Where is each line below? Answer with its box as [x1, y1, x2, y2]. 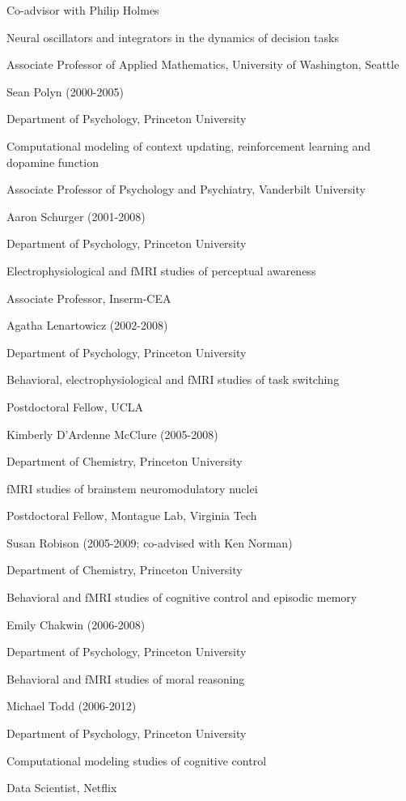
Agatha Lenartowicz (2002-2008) [6, 317, 168, 334]
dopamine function [6, 153, 99, 170]
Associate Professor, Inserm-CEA [6, 289, 171, 306]
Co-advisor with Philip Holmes [6, 2, 159, 18]
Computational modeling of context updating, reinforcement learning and [6, 137, 371, 154]
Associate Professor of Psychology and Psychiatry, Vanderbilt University [6, 181, 366, 198]
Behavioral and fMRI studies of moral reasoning [6, 670, 245, 687]
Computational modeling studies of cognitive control [6, 752, 267, 769]
